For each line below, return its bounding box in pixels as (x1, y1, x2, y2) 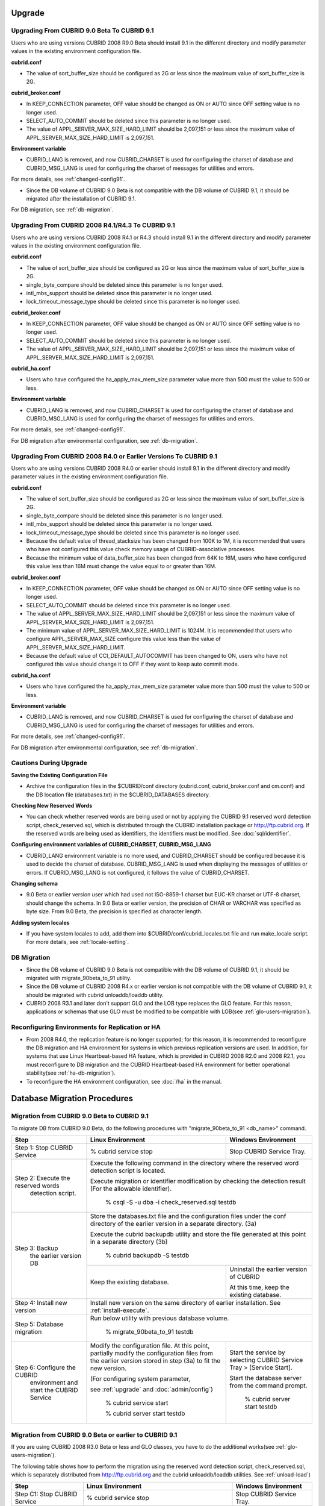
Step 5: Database (14, 1320, 64, 1328)
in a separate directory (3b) (90, 1238, 168, 1246)
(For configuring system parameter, (90, 1375, 191, 1383)
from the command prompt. (229, 1381, 308, 1390)
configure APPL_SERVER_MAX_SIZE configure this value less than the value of (26, 636, 221, 643)
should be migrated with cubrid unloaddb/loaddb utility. (26, 991, 164, 998)
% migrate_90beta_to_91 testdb (105, 1328, 194, 1336)
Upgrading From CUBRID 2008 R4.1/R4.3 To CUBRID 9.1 (11, 221, 175, 230)
